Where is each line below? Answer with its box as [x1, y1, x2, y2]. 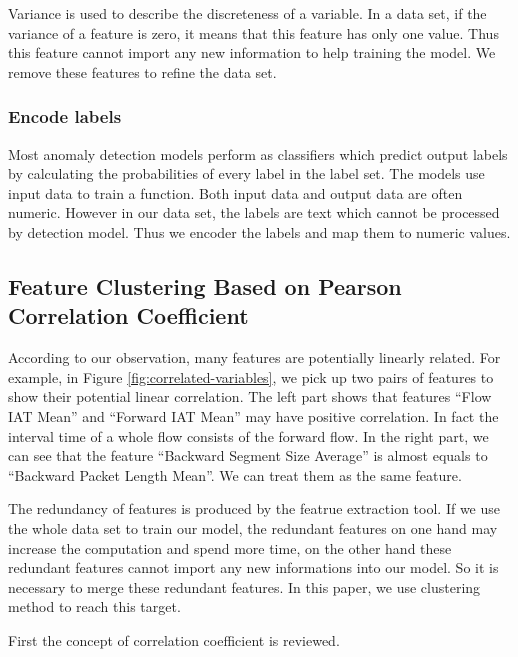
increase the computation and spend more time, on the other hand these [8, 537, 452, 558]
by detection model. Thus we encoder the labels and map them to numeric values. [8, 221, 511, 242]
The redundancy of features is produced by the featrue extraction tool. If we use [8, 498, 500, 519]
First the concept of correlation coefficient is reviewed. [8, 629, 340, 650]
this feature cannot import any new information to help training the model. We [8, 42, 496, 63]
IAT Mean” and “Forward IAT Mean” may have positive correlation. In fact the [8, 405, 499, 426]
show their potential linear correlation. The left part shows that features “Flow [8, 386, 492, 407]
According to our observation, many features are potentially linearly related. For [8, 347, 501, 368]
